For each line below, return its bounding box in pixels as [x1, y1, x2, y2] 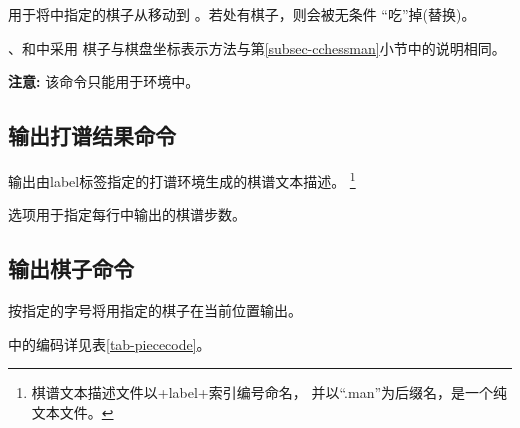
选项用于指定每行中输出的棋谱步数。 [8, 204, 246, 225]
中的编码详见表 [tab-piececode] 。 [8, 333, 211, 354]
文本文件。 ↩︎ [31, 401, 114, 422]
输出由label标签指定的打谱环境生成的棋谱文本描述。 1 [8, 167, 356, 191]
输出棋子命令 [8, 253, 134, 284]
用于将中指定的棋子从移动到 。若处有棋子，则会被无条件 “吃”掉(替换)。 [8, 4, 476, 24]
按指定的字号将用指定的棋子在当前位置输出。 [8, 300, 302, 321]
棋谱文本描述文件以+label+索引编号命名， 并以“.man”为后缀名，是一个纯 [31, 382, 508, 403]
